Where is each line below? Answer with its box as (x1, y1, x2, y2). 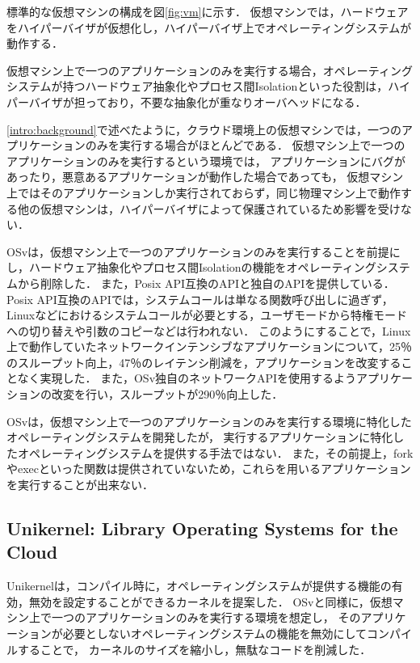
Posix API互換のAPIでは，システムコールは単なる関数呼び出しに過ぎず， (6, 290, 393, 307)
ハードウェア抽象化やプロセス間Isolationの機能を (28, 259, 287, 276)
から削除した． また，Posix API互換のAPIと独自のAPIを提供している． (17, 274, 395, 291)
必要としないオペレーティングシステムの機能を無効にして (62, 625, 367, 641)
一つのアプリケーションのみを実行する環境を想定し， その (51, 609, 361, 626)
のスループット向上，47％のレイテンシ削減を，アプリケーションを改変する (6, 353, 401, 370)
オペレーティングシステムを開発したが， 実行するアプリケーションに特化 (6, 429, 393, 446)
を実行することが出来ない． (6, 476, 153, 493)
